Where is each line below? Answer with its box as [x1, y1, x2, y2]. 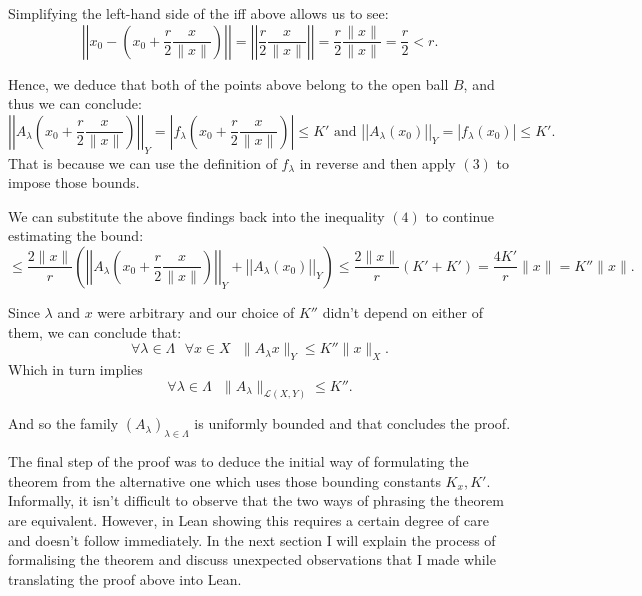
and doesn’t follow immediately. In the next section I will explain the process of [8, 529, 496, 550]
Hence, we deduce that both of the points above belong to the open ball [8, 73, 449, 94]
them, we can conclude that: [8, 321, 182, 342]
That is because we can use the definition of [8, 152, 277, 173]
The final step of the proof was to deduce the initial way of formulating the [8, 451, 469, 472]
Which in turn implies [8, 358, 143, 379]
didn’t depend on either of [322, 301, 483, 322]
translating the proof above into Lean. [8, 568, 242, 589]
